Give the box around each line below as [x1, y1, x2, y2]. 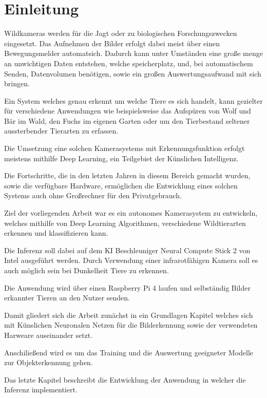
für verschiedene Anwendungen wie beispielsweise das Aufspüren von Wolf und [4, 105, 251, 116]
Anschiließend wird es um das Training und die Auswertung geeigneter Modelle [4, 347, 254, 357]
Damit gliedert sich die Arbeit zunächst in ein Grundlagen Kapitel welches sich [4, 309, 253, 320]
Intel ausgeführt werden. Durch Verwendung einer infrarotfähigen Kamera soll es [4, 255, 258, 266]
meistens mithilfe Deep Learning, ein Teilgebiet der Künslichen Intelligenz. [4, 153, 239, 163]
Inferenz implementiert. [4, 384, 78, 395]
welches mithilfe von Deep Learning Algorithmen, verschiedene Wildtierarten [4, 217, 246, 228]
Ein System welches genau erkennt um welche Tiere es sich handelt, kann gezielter [4, 95, 263, 106]
